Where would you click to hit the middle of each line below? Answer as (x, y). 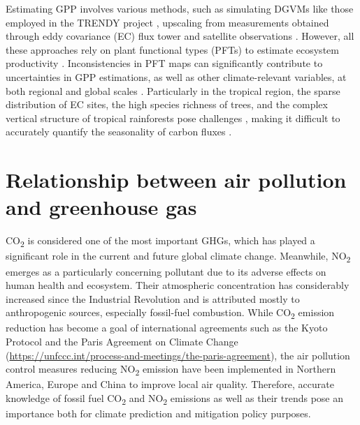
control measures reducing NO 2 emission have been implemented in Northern (171, 370)
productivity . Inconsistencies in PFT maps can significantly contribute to (164, 63)
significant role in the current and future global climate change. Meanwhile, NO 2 (178, 257)
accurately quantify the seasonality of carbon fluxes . (119, 132)
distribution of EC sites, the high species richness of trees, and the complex (167, 104)
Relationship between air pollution (176, 180)
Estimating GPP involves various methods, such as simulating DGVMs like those (180, 8)
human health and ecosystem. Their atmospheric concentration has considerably (178, 285)
